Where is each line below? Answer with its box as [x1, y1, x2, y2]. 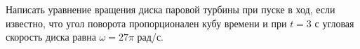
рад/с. [137, 29, 164, 44]
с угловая [314, 15, 354, 30]
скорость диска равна [6, 29, 96, 44]
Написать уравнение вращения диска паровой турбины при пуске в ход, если [6, 2, 335, 16]
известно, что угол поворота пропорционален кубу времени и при [6, 15, 287, 30]
